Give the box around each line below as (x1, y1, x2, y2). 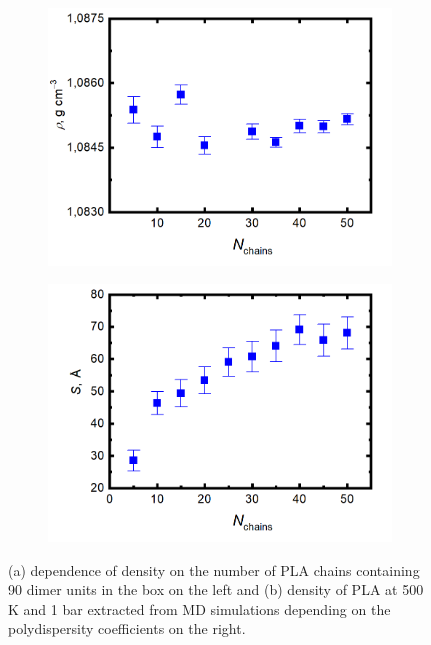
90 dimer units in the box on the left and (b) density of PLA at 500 (8, 579, 424, 600)
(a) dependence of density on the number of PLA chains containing (8, 559, 420, 580)
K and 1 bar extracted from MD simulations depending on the (8, 598, 391, 619)
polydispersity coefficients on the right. (8, 618, 246, 639)
